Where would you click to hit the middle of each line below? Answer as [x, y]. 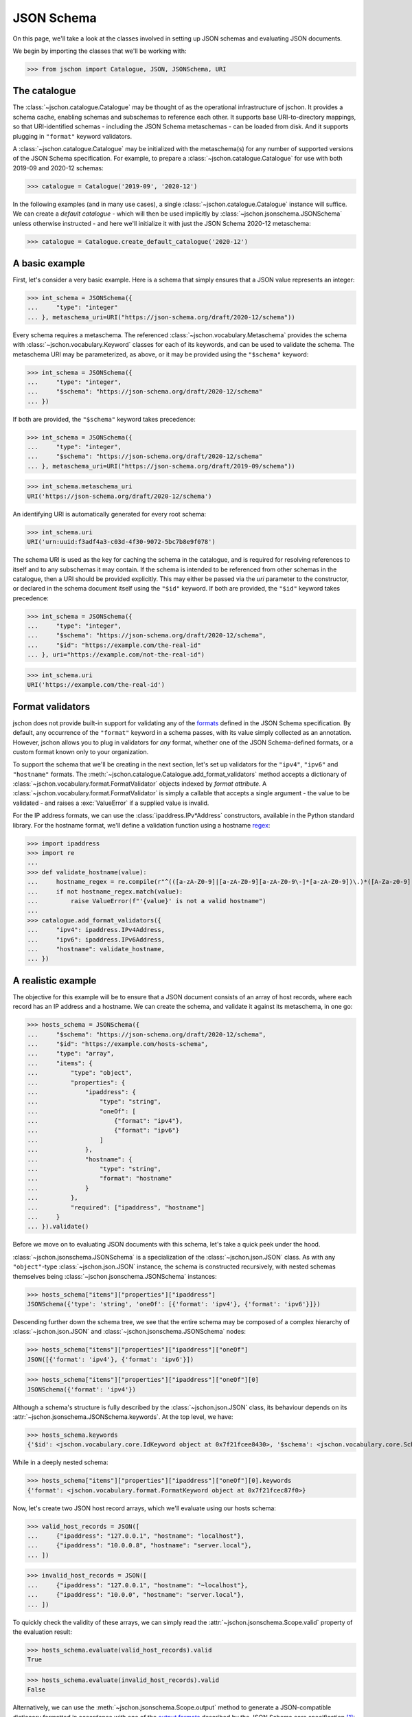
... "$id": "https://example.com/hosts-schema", [118, 1044]
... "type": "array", [71, 1054]
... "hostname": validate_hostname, [96, 949]
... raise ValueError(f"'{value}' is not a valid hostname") [147, 901]
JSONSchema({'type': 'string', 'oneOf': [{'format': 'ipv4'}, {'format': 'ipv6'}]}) [174, 1304]
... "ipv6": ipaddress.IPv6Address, [96, 940]
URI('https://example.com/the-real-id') [96, 685]
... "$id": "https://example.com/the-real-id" [114, 645]
